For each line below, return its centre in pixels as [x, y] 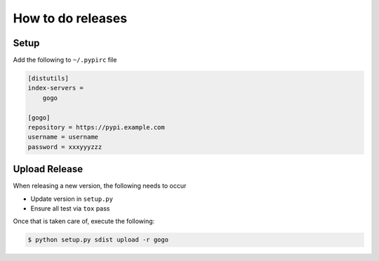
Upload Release [48, 169]
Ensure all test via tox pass [70, 209]
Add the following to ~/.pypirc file [65, 60]
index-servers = [56, 88]
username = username [63, 137]
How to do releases [70, 18]
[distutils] [48, 78]
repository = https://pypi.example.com [96, 127]
